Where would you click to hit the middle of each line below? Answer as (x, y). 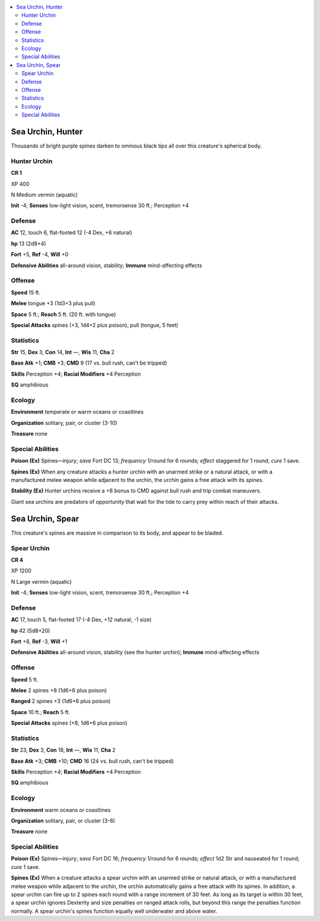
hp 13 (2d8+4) (29, 244)
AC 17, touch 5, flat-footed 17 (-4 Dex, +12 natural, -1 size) (81, 620)
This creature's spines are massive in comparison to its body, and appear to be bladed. (117, 533)
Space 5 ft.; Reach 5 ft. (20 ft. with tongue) (63, 314)
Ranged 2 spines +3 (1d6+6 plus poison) (61, 701)
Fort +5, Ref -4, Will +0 (40, 254)
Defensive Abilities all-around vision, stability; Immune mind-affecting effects (107, 265)
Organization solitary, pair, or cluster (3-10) (64, 423)
